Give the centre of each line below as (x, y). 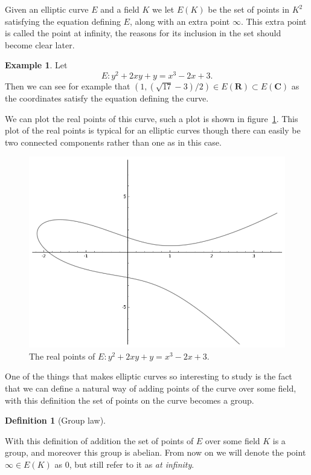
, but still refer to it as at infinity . (132, 464)
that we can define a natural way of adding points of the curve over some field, (151, 388)
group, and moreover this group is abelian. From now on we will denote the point (155, 452)
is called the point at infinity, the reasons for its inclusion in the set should (143, 33)
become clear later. (40, 44)
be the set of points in (248, 9)
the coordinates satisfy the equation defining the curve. (107, 98)
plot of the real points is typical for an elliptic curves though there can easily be (153, 130)
